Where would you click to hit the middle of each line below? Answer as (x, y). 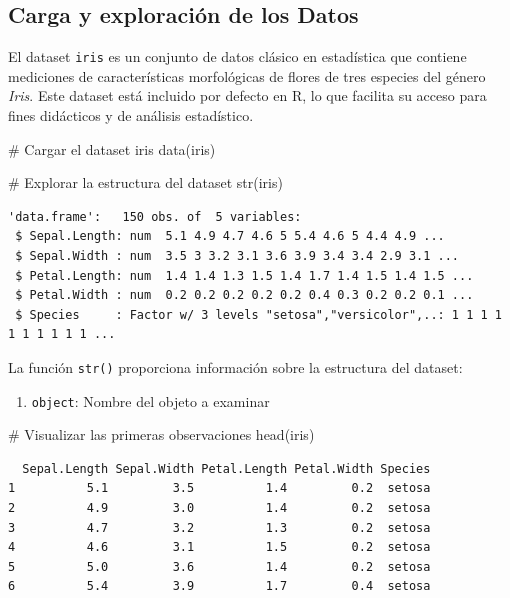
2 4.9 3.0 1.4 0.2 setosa (219, 508)
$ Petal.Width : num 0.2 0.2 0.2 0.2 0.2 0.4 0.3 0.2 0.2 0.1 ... (244, 295)
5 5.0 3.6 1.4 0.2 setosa (219, 566)
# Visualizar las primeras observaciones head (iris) (161, 434)
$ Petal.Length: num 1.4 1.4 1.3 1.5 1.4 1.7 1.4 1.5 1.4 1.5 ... (244, 275)
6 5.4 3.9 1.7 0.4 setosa (219, 586)
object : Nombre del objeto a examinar (150, 400)
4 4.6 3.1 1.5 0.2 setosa (219, 547)
